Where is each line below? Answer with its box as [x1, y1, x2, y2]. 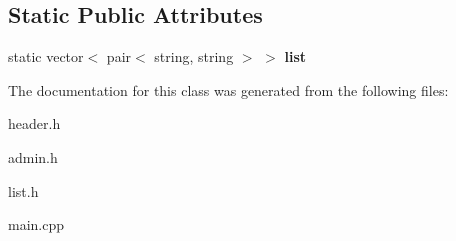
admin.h [8, 146, 58, 167]
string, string [154, 46, 234, 67]
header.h [8, 113, 61, 134]
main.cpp [8, 214, 65, 235]
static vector [8, 46, 84, 67]
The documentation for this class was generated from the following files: [8, 79, 449, 100]
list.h [8, 180, 39, 201]
